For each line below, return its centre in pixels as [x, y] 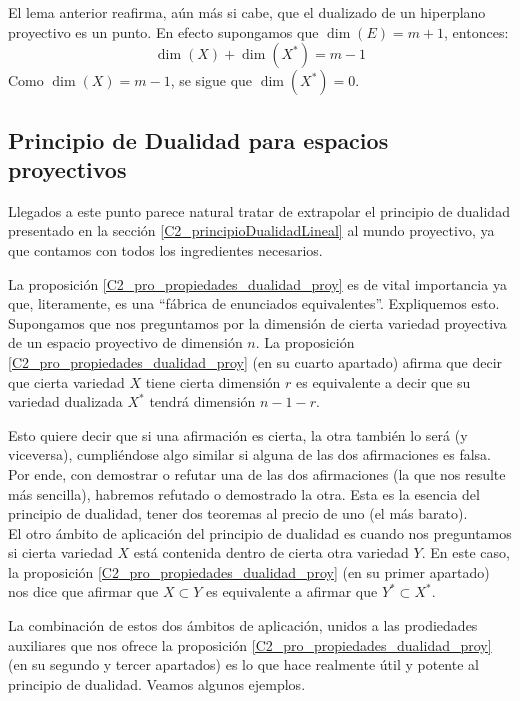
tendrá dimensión [202, 401]
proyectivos [67, 168]
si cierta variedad [60, 552]
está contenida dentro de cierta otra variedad [271, 552]
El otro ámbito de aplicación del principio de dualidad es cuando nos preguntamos [260, 532]
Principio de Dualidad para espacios [198, 139]
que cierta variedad [66, 381]
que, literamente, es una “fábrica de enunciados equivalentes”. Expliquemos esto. [254, 303]
